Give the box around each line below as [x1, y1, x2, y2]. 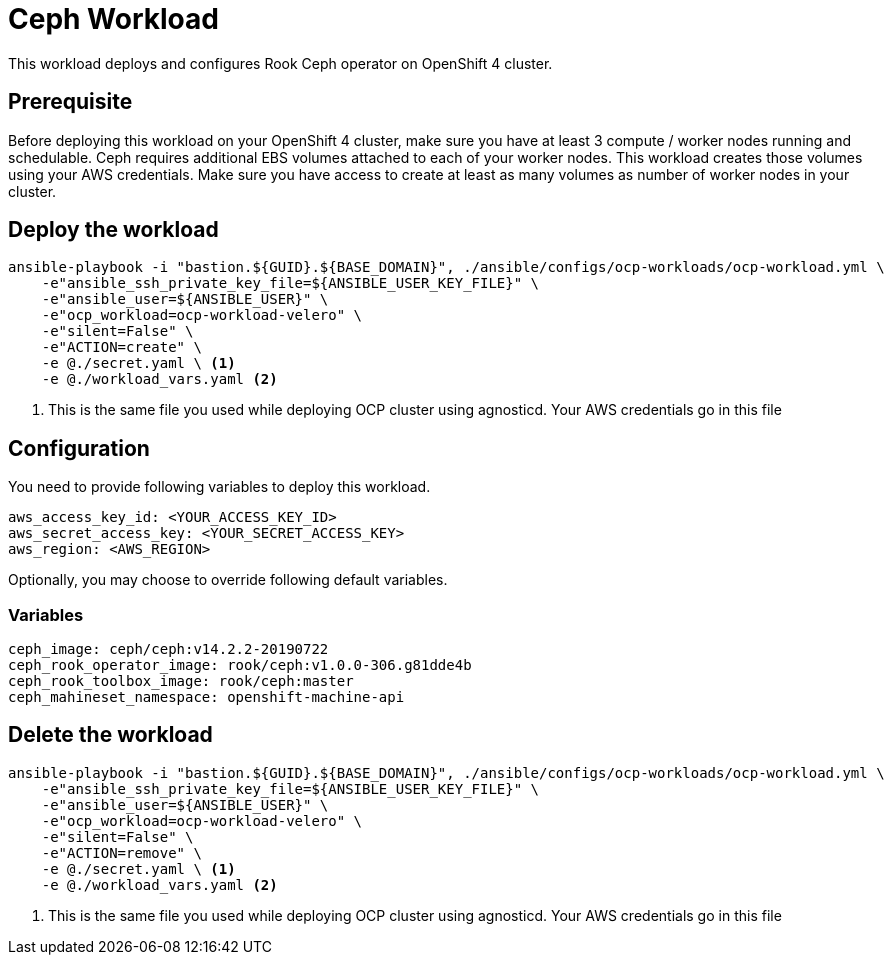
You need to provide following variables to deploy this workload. [8, 478, 431, 496]
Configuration [8, 435, 150, 461]
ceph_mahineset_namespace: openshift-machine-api [8, 689, 405, 706]
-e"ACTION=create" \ [41, 339, 202, 356]
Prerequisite [8, 89, 133, 115]
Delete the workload [8, 722, 213, 748]
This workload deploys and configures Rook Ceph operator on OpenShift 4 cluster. [8, 54, 553, 72]
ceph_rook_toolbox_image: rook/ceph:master [8, 673, 354, 690]
